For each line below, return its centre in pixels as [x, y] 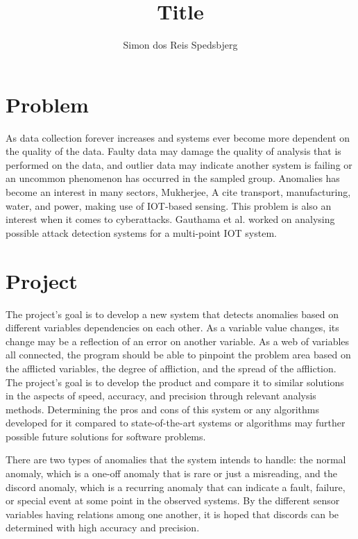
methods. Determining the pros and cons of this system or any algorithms [162, 409]
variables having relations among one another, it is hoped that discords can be [172, 514]
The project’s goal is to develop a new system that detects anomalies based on [172, 314]
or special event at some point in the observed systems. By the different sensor [173, 500]
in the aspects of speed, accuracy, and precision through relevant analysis [161, 396]
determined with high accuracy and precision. [103, 528]
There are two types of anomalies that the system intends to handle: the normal [176, 459]
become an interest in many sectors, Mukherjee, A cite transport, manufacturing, [178, 192]
